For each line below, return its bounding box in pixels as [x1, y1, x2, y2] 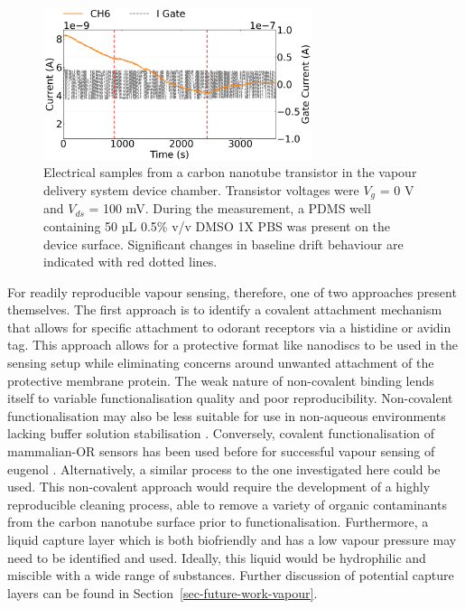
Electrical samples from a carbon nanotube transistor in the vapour [43, 163, 417, 182]
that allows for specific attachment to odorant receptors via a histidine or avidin [7, 317, 451, 336]
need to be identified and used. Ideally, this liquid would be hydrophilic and [7, 548, 426, 567]
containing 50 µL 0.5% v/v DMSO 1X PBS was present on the [43, 216, 391, 235]
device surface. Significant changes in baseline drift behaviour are [43, 234, 404, 253]
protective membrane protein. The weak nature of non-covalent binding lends [7, 370, 434, 389]
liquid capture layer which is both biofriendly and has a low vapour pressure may [7, 530, 457, 548]
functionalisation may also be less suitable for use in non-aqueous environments [7, 406, 446, 425]
